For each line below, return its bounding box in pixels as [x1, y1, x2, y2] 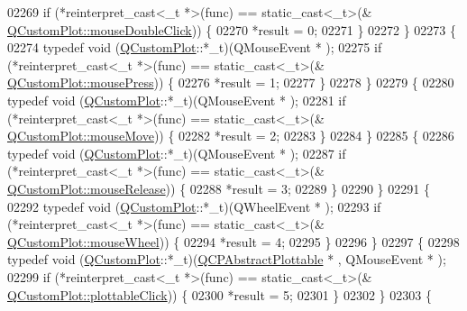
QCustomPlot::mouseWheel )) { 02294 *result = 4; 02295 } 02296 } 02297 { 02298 [7, 232, 460, 251]
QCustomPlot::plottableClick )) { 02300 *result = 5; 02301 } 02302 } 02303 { [7, 285, 432, 304]
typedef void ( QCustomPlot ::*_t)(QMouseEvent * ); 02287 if [7, 143, 346, 162]
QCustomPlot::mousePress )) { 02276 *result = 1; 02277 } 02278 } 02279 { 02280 [7, 73, 454, 92]
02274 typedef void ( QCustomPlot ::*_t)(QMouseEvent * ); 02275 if [7, 38, 382, 57]
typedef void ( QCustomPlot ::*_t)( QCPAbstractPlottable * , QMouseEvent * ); [7, 250, 446, 269]
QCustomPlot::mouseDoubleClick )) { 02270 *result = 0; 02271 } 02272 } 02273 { [7, 20, 457, 39]
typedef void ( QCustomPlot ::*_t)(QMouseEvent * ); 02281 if [7, 90, 346, 109]
